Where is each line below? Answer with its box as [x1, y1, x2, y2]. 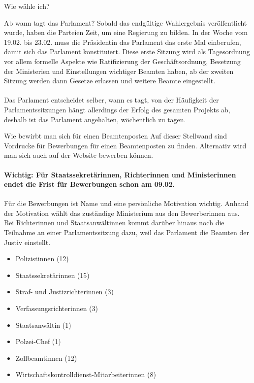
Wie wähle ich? [4, 1, 50, 11]
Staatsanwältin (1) [15, 319, 71, 330]
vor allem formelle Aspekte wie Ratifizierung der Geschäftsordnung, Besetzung [4, 56, 241, 66]
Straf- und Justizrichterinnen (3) [15, 286, 114, 297]
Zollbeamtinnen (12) [15, 352, 77, 363]
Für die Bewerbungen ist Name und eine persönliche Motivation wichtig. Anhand [4, 198, 249, 209]
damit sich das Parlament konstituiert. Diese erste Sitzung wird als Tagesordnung [4, 46, 250, 57]
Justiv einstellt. [4, 237, 51, 247]
